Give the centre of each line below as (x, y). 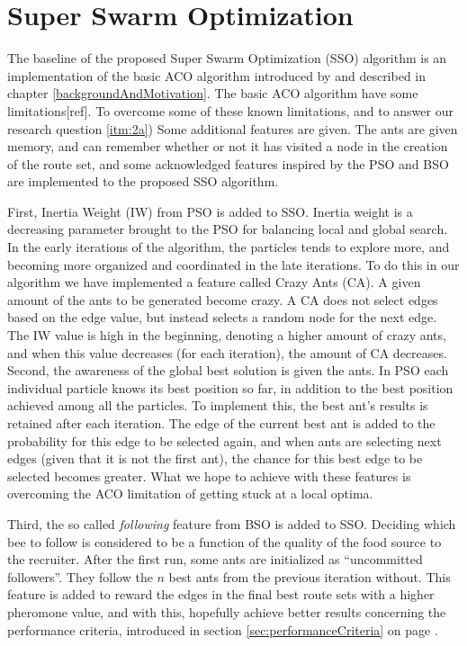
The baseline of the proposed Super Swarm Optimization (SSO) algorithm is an (227, 58)
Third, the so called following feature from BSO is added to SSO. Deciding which (232, 523)
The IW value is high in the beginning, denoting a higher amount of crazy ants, (227, 335)
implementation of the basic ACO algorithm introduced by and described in (217, 75)
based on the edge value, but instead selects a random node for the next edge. (222, 317)
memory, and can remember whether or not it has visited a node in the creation (228, 146)
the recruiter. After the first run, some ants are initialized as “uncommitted (215, 559)
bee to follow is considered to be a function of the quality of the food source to (225, 541)
